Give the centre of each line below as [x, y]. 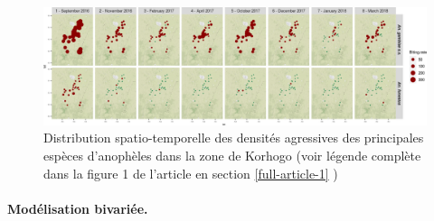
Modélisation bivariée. [78, 208]
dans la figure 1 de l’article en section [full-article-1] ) [191, 173]
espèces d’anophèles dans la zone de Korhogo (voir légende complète [232, 156]
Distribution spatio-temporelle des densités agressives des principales [234, 138]
